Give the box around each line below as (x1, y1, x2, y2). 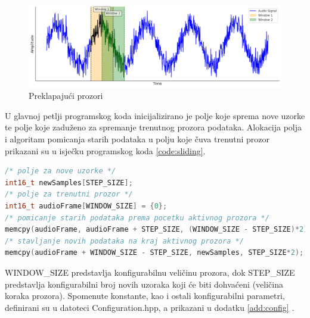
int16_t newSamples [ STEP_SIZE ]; (5, 178, 133, 187)
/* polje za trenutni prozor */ (5, 190, 133, 199)
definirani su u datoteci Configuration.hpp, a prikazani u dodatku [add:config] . (5, 301, 294, 313)
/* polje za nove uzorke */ (5, 167, 116, 176)
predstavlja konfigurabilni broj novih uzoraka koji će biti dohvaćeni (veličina (5, 278, 283, 290)
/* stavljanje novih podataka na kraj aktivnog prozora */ (5, 236, 244, 245)
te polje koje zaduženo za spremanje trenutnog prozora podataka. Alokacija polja (5, 121, 302, 133)
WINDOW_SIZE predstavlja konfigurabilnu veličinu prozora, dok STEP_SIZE (5, 266, 295, 279)
